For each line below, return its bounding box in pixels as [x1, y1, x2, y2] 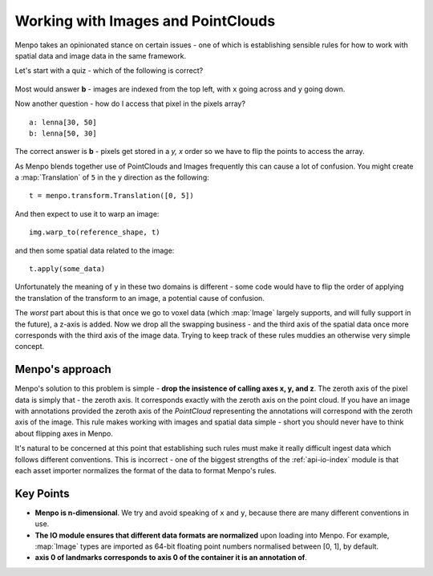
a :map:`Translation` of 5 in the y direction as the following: [14, 172, 210, 182]
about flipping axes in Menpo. [14, 428, 114, 438]
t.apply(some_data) [29, 265, 106, 274]
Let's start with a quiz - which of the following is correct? [14, 66, 204, 75]
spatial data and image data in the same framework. [14, 51, 187, 60]
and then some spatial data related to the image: [14, 245, 175, 255]
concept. [14, 342, 45, 351]
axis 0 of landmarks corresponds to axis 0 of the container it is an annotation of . [34, 553, 308, 562]
